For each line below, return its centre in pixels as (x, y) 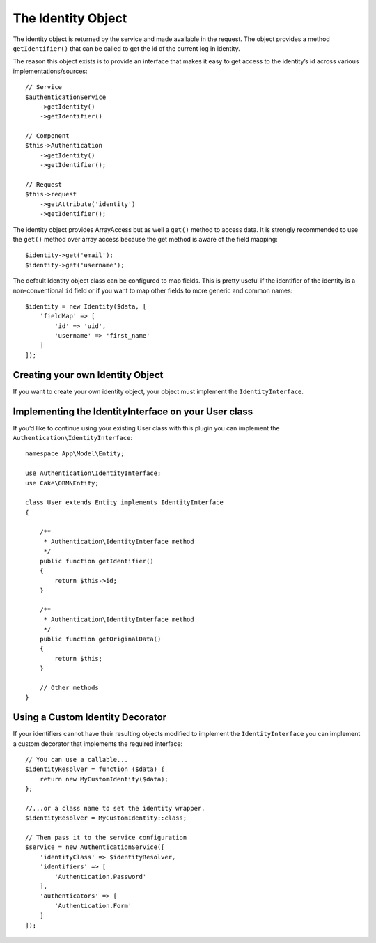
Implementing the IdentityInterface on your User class (133, 411)
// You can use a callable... (77, 759)
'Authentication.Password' (101, 876)
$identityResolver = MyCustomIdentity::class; (106, 818)
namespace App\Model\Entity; (75, 454)
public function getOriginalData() (100, 639)
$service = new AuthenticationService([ (95, 847)
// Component (47, 136)
